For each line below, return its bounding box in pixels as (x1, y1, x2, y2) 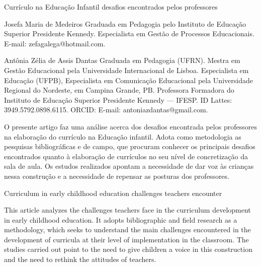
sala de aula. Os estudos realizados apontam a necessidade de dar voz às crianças (4, 161, 254, 171)
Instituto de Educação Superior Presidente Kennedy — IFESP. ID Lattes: (4, 94, 232, 105)
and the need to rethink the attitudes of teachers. (4, 254, 156, 264)
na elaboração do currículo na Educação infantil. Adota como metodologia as (4, 131, 241, 142)
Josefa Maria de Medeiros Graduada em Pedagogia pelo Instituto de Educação (4, 18, 246, 29)
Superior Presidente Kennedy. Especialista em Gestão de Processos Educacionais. (4, 28, 254, 39)
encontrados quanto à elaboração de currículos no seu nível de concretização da (4, 151, 248, 161)
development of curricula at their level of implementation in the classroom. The (4, 234, 249, 244)
